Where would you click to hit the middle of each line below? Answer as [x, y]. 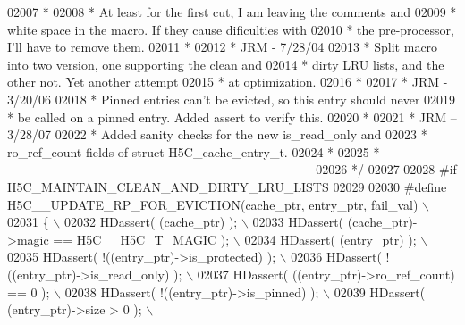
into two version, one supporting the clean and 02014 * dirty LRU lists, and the [226, 64]
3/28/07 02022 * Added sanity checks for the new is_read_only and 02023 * [217, 134]
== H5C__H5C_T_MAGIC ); [141, 239]
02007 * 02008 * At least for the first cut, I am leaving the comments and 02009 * [232, 12]
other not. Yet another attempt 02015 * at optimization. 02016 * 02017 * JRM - [228, 82]
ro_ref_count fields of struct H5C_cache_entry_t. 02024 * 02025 [188, 151]
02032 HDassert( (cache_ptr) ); [151, 222]
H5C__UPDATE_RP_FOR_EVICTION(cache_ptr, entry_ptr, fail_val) [213, 204]
